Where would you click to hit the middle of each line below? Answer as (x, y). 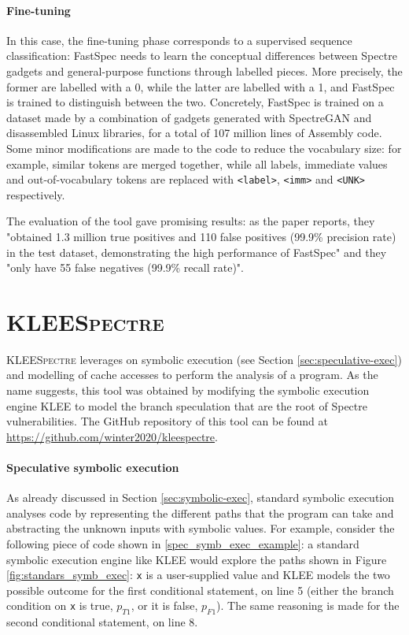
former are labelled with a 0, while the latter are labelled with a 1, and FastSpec (201, 86)
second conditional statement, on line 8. (102, 622)
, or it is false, (164, 605)
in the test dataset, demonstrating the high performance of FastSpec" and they (197, 252)
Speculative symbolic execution (93, 468)
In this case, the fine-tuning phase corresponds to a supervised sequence (179, 40)
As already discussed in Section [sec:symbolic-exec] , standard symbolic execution (201, 498)
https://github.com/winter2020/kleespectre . (112, 436)
